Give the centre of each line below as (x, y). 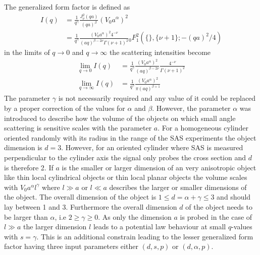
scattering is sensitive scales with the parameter (78, 128)
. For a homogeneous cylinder (203, 128)
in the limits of (27, 52)
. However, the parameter (191, 108)
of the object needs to (219, 206)
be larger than (26, 216)
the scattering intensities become (160, 52)
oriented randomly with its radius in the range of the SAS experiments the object (130, 137)
